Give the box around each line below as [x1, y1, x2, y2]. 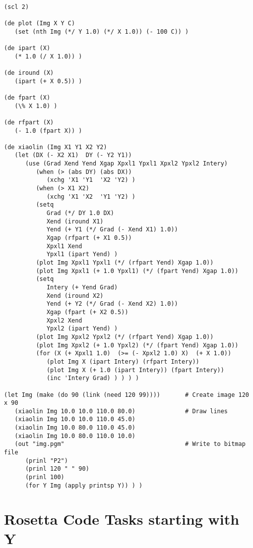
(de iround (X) [4, 69, 54, 76]
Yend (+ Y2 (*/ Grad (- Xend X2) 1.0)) [46, 300, 178, 308]
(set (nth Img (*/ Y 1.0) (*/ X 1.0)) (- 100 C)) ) [14, 28, 189, 35]
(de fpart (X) [4, 94, 51, 101]
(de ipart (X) [4, 44, 51, 52]
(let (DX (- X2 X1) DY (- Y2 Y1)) [14, 152, 132, 159]
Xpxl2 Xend [46, 317, 82, 324]
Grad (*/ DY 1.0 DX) [46, 210, 114, 217]
